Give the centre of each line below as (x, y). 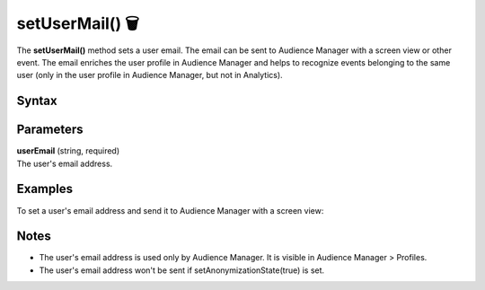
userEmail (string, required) (68, 151)
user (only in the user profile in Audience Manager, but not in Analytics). (150, 75)
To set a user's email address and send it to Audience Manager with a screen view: (170, 210)
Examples (45, 189)
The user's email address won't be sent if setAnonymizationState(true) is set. (182, 270)
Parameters (50, 130)
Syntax (37, 101)
